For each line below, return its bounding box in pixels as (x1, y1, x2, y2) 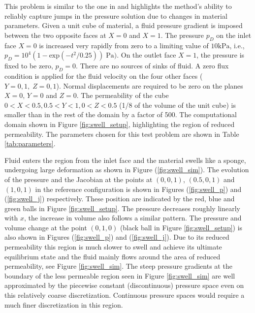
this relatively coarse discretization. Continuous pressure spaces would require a (4, 290, 245, 300)
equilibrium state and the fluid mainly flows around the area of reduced (4, 251, 221, 261)
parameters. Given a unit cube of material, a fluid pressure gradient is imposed (4, 20, 243, 31)
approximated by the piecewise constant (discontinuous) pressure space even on (4, 280, 244, 290)
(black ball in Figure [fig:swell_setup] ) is (120, 222, 243, 232)
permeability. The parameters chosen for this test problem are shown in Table (4, 128, 239, 139)
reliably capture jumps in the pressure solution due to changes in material (4, 10, 227, 21)
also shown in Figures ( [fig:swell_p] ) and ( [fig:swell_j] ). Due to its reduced (4, 232, 229, 242)
